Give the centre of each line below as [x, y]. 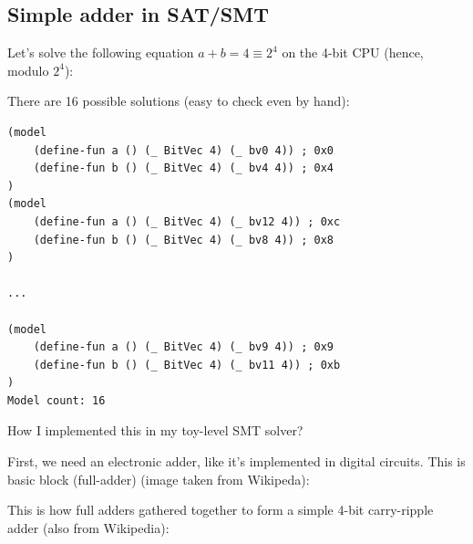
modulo [28, 70]
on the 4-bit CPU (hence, [353, 52]
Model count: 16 [57, 400]
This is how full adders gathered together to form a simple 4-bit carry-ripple [221, 510]
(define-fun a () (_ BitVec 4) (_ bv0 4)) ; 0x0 [183, 150]
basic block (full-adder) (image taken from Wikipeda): [159, 479]
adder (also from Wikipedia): [88, 527]
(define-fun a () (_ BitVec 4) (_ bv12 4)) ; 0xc [187, 221]
